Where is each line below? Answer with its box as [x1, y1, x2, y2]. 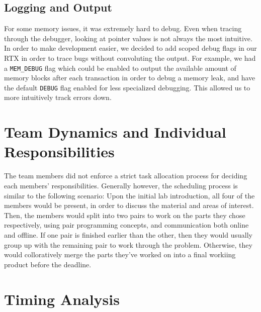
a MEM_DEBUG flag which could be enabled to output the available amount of [4, 62, 236, 73]
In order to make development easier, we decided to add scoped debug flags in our [4, 43, 257, 53]
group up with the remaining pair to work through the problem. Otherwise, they [4, 239, 252, 250]
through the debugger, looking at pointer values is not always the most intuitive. [4, 33, 252, 43]
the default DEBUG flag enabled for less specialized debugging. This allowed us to [4, 82, 250, 92]
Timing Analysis [4, 288, 120, 309]
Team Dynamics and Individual [4, 122, 226, 142]
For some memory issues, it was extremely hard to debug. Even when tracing [4, 23, 242, 34]
